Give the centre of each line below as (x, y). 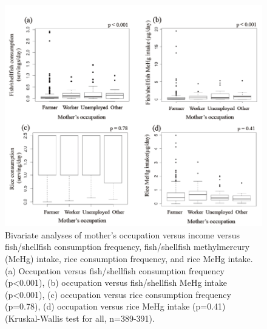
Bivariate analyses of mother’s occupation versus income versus (123, 234)
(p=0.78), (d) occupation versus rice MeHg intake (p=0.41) (115, 306)
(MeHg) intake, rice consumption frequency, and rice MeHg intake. (129, 258)
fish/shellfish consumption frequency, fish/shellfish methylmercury (127, 247)
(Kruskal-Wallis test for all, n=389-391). (80, 318)
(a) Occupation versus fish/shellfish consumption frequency (115, 270)
